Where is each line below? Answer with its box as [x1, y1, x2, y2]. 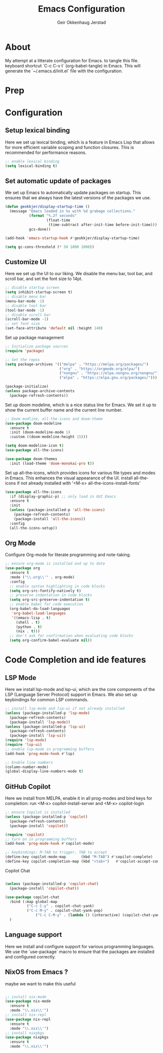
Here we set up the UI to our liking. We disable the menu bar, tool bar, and [5, 271, 153, 277]
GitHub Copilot [5, 782, 51, 790]
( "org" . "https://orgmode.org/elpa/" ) [59, 366, 140, 371]
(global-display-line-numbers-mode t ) [5, 769, 83, 774]
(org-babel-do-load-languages [9, 607, 70, 611]
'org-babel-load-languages [11, 610, 66, 616]
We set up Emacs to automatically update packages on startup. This [5, 190, 141, 196]
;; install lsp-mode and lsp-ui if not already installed [5, 706, 125, 711]
